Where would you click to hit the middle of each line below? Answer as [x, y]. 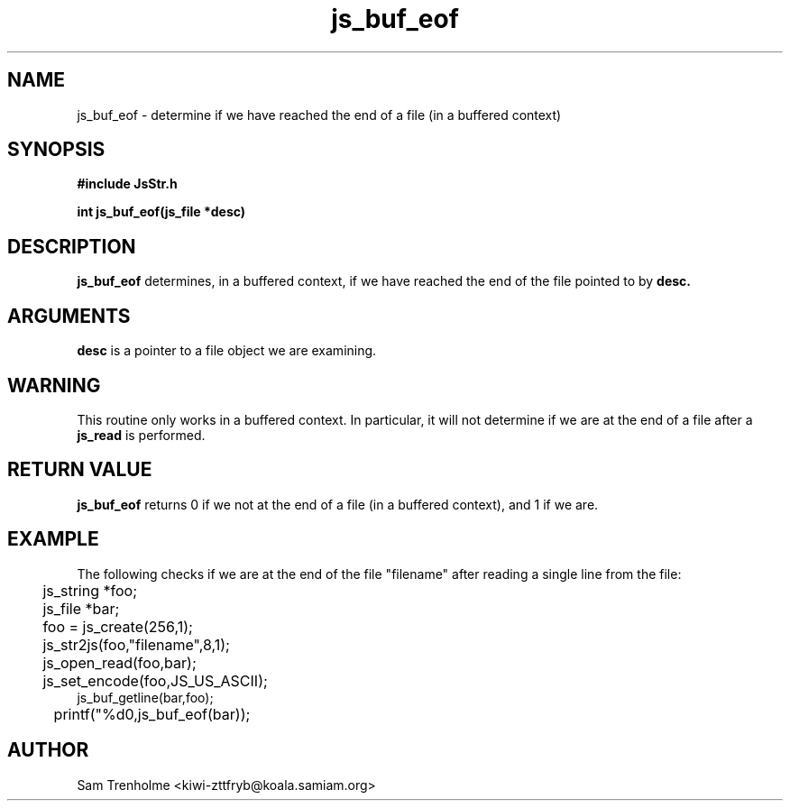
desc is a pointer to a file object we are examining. [227, 351]
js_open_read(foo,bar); [119, 662]
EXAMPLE [53, 539]
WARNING [54, 385]
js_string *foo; [90, 590]
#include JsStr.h [127, 184]
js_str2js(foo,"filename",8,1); [136, 644]
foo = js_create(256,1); [118, 626]
